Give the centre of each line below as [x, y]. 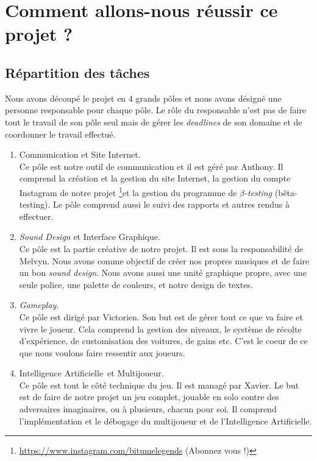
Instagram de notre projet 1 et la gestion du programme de [128, 191]
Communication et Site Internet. [80, 154]
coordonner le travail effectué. [60, 134]
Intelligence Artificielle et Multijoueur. [91, 373]
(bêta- [286, 192]
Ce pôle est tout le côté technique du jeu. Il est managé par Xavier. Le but [159, 385]
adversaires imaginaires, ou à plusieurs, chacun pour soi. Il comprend [148, 409]
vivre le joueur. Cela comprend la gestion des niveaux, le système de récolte [160, 329]
